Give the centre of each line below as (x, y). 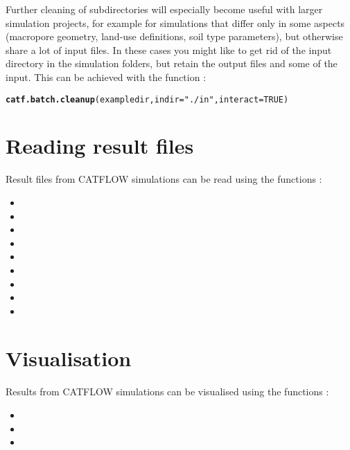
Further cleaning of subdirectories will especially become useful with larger (164, 9)
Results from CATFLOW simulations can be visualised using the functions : (167, 391)
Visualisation (69, 358)
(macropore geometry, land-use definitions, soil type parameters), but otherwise (174, 36)
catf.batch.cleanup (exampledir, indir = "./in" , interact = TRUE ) (147, 99)
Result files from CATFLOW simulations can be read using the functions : (164, 179)
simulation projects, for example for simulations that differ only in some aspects (175, 22)
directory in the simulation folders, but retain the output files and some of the (172, 63)
